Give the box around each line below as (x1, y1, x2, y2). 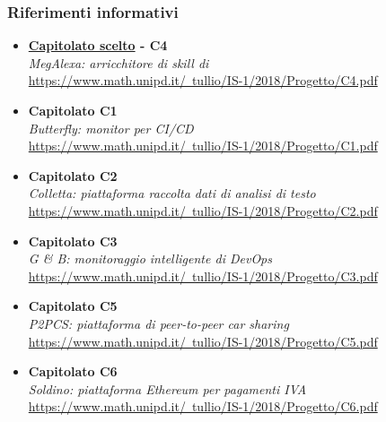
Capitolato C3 (28, 231, 118, 250)
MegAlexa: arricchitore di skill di (28, 53, 209, 72)
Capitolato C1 (28, 101, 118, 119)
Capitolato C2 (28, 166, 118, 185)
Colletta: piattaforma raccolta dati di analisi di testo (28, 184, 316, 202)
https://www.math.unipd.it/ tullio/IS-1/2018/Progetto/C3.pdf (28, 266, 378, 285)
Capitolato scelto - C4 (28, 36, 168, 55)
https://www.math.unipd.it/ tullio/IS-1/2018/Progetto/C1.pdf (28, 136, 378, 155)
